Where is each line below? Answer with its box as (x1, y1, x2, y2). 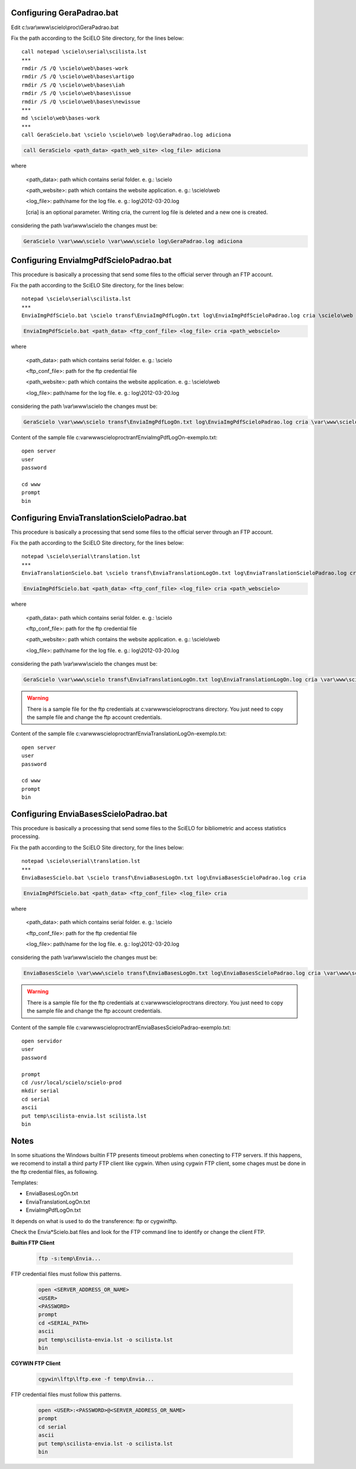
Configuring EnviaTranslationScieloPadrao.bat (11, 512, 187, 523)
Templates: (11, 1179, 39, 1186)
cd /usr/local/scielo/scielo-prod (21, 1079, 122, 1086)
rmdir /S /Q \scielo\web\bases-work (21, 65, 128, 72)
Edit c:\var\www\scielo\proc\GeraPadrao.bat (11, 24, 119, 31)
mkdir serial (21, 1087, 59, 1094)
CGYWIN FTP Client (11, 1360, 61, 1367)
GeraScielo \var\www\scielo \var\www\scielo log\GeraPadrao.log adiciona (23, 238, 243, 245)
